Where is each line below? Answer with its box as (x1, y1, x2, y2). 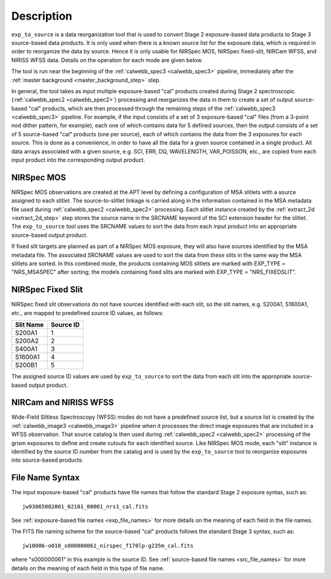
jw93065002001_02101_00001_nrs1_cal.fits (22, 503, 148, 510)
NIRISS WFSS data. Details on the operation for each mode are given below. (11, 56, 203, 64)
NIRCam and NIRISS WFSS (11, 397, 114, 408)
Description (11, 9, 73, 23)
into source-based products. (11, 456, 84, 464)
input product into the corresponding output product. (11, 157, 145, 164)
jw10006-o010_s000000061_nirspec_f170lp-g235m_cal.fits (22, 542, 194, 549)
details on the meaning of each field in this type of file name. (11, 564, 165, 572)
